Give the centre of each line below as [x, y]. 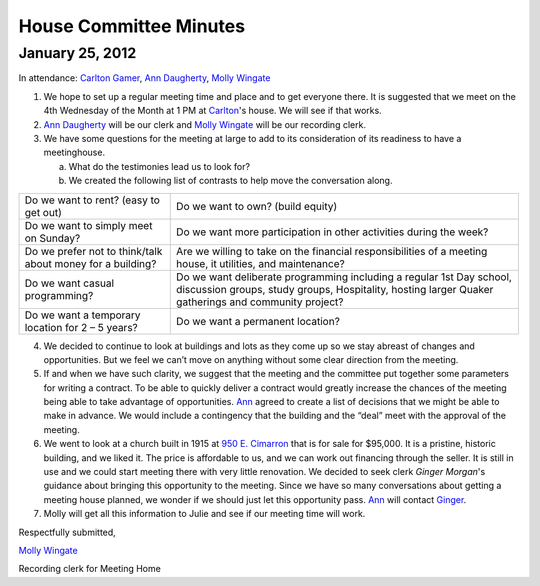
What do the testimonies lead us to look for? [159, 166]
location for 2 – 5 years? [81, 327]
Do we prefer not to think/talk [93, 251]
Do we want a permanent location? [258, 321]
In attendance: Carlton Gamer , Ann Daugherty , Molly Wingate [144, 78]
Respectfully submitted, [67, 532]
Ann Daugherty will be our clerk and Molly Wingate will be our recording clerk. [205, 124]
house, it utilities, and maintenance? [260, 263]
